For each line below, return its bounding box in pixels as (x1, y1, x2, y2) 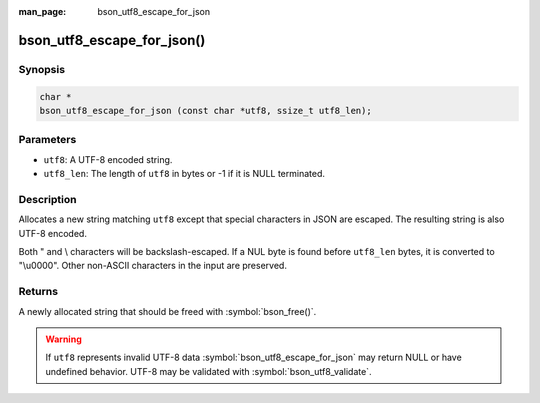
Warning (45, 333, 82, 345)
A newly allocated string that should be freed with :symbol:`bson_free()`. (18, 305, 317, 317)
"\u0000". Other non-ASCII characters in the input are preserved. (18, 260, 287, 272)
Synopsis (18, 62, 65, 76)
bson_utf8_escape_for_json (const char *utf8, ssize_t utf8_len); (39, 105, 372, 116)
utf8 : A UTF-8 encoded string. (43, 153, 173, 165)
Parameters (18, 133, 77, 147)
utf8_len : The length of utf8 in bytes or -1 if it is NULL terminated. (43, 168, 325, 180)
